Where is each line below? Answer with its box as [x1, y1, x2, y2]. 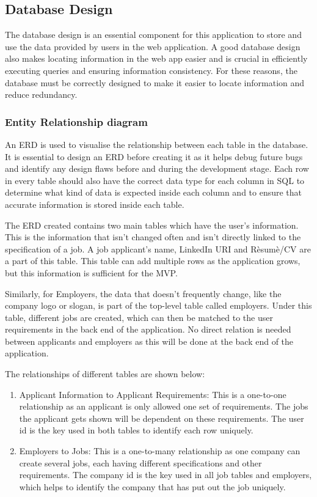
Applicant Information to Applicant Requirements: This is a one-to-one [19, 388, 286, 400]
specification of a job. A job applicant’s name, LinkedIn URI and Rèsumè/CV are [5, 242, 311, 255]
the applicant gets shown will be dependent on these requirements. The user [19, 411, 304, 424]
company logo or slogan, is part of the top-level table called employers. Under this [5, 299, 312, 312]
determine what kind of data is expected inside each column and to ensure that [5, 186, 302, 199]
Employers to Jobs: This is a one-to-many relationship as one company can [19, 444, 301, 457]
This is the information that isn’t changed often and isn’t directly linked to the [5, 230, 301, 243]
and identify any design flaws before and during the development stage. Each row [5, 162, 309, 175]
